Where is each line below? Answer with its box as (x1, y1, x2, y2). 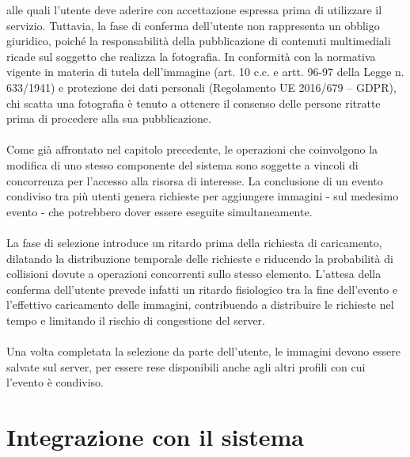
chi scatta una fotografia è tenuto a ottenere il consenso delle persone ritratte (6, 94, 381, 111)
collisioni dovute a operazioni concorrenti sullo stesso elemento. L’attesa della (6, 265, 382, 282)
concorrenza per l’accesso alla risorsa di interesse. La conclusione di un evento (6, 172, 383, 189)
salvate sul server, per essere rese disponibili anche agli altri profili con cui (6, 358, 366, 375)
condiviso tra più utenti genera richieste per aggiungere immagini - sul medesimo (6, 188, 399, 204)
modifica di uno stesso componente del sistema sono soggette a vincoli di (6, 156, 359, 173)
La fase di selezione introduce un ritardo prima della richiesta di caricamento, (6, 234, 382, 250)
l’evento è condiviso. (6, 374, 104, 390)
